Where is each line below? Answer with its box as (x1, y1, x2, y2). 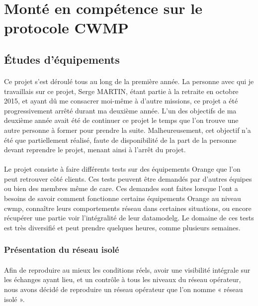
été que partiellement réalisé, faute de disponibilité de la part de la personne (4, 134, 237, 145)
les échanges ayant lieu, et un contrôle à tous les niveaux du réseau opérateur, (4, 274, 241, 285)
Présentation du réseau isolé (4, 243, 119, 256)
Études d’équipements (4, 51, 120, 67)
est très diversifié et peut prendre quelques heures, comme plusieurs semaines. (4, 222, 241, 232)
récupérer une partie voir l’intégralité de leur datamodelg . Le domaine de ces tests (4, 212, 254, 223)
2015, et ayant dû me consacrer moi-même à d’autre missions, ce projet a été (4, 96, 238, 106)
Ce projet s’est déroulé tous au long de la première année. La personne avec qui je (4, 76, 254, 86)
